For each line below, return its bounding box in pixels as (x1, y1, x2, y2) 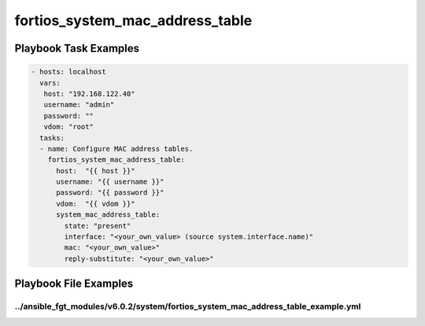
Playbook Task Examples (14, 42, 140, 55)
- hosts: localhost (31, 68, 106, 76)
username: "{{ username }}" (56, 178, 164, 186)
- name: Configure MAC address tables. (39, 144, 194, 153)
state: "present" (64, 221, 131, 230)
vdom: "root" (43, 123, 94, 131)
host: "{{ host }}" (56, 166, 135, 175)
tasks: (39, 134, 65, 142)
